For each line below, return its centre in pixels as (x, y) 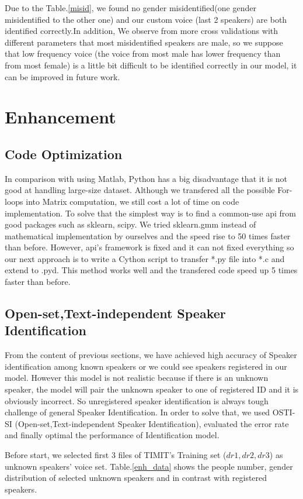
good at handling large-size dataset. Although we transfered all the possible (140, 190)
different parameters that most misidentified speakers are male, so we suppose (144, 42)
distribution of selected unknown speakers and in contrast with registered (136, 478)
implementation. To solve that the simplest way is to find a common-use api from (150, 213)
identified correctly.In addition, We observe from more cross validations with (142, 31)
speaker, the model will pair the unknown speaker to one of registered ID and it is (152, 389)
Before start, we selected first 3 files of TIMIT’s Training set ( (116, 455)
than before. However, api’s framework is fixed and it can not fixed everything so (149, 247)
